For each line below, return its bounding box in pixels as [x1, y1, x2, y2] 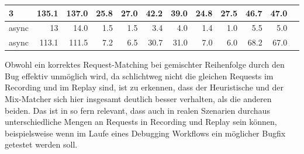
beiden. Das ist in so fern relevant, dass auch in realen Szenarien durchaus [5, 104, 270, 116]
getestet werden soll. [5, 138, 78, 150]
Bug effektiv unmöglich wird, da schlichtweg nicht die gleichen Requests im [5, 69, 274, 82]
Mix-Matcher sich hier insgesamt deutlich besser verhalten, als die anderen [5, 93, 272, 105]
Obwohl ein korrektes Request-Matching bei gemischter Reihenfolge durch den [5, 58, 285, 71]
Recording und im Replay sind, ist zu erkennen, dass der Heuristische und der [5, 81, 284, 93]
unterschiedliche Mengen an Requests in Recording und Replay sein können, [5, 116, 277, 128]
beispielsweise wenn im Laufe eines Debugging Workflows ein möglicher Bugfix [5, 127, 286, 139]
